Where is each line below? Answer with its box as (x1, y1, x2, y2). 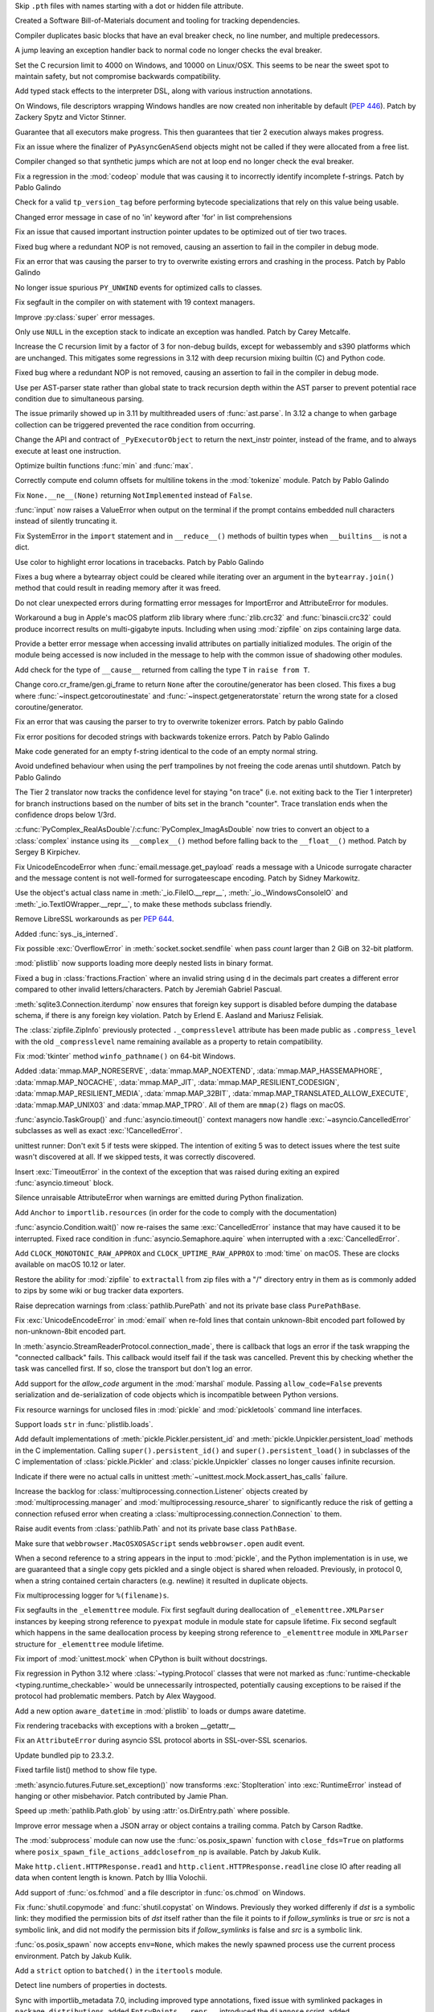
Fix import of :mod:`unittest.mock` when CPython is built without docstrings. (14, 1654, 268, 1664)
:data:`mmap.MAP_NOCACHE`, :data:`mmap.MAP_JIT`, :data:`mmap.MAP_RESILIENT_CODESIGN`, (14, 1077, 340, 1086)
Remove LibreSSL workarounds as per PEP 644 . (14, 914, 174, 924)
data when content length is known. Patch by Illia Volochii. (14, 1873, 208, 1882)
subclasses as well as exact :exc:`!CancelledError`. (14, 1126, 183, 1136)
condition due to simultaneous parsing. (14, 394, 145, 403)
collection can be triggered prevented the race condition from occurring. (14, 419, 256, 430)
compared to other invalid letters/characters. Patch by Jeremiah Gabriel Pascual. (14, 984, 283, 994)
